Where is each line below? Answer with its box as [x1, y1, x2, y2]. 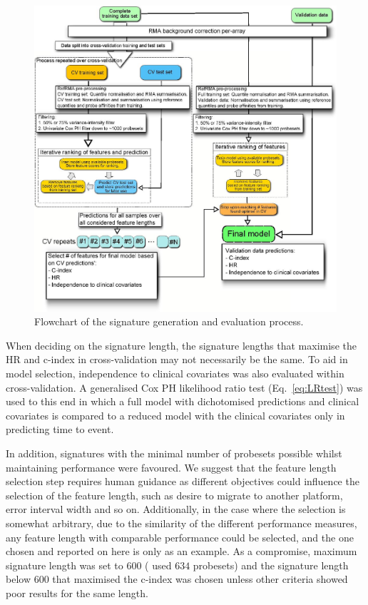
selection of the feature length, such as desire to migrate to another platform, [6, 487, 343, 502]
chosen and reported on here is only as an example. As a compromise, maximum [6, 544, 357, 559]
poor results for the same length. [6, 585, 148, 600]
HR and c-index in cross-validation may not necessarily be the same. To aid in [6, 352, 348, 367]
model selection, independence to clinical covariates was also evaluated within [6, 365, 344, 380]
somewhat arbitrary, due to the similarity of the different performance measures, [6, 515, 357, 530]
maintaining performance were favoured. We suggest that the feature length [6, 459, 337, 474]
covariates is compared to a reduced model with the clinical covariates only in [6, 407, 345, 422]
